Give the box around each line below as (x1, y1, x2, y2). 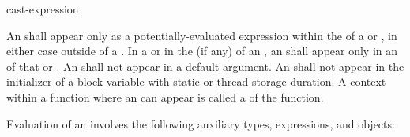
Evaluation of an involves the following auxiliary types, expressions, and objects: (6, 115, 395, 131)
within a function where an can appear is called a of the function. (6, 88, 324, 105)
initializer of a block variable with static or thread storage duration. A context (6, 73, 386, 90)
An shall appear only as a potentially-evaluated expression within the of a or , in (6, 27, 397, 43)
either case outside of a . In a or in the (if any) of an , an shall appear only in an (6, 43, 398, 59)
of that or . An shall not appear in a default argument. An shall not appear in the (6, 57, 404, 74)
